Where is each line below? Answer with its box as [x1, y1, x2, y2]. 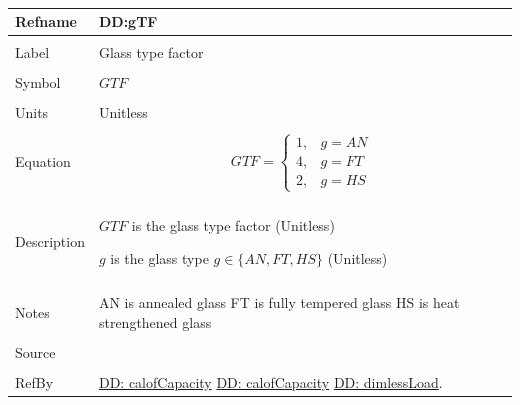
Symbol [15, 72, 61, 93]
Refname [15, 11, 77, 32]
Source [15, 341, 56, 362]
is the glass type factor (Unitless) [131, 214, 335, 235]
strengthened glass [98, 311, 212, 332]
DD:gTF [98, 11, 158, 32]
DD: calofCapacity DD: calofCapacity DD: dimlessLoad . [98, 372, 443, 393]
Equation [15, 151, 71, 172]
